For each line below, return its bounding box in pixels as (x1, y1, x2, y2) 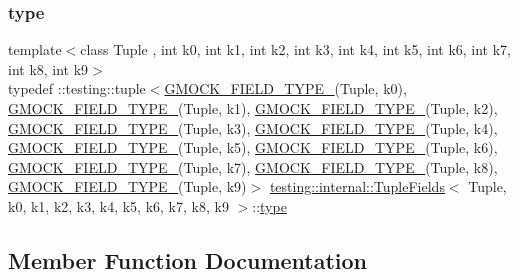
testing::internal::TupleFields (269, 176, 445, 197)
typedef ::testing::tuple (8, 78, 146, 99)
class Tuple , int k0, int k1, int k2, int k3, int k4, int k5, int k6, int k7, (80, 39, 512, 60)
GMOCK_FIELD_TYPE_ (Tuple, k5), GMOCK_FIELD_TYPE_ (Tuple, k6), (8, 137, 498, 158)
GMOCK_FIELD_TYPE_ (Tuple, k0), (164, 78, 407, 99)
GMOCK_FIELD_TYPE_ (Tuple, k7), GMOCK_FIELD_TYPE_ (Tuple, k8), (8, 156, 498, 177)
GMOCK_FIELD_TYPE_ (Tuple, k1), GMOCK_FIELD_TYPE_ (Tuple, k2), (8, 98, 498, 118)
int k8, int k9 (8, 58, 89, 79)
